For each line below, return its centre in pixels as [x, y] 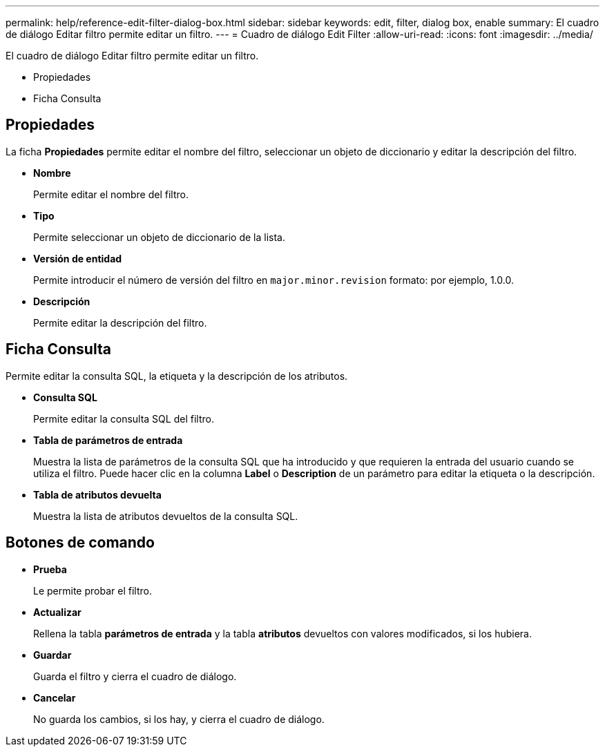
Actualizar [57, 612]
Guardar [52, 655]
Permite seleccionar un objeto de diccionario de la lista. [159, 237]
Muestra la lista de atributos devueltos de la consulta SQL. [166, 516]
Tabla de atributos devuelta [97, 494]
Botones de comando [80, 543]
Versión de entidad [78, 258]
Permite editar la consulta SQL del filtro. [124, 418]
